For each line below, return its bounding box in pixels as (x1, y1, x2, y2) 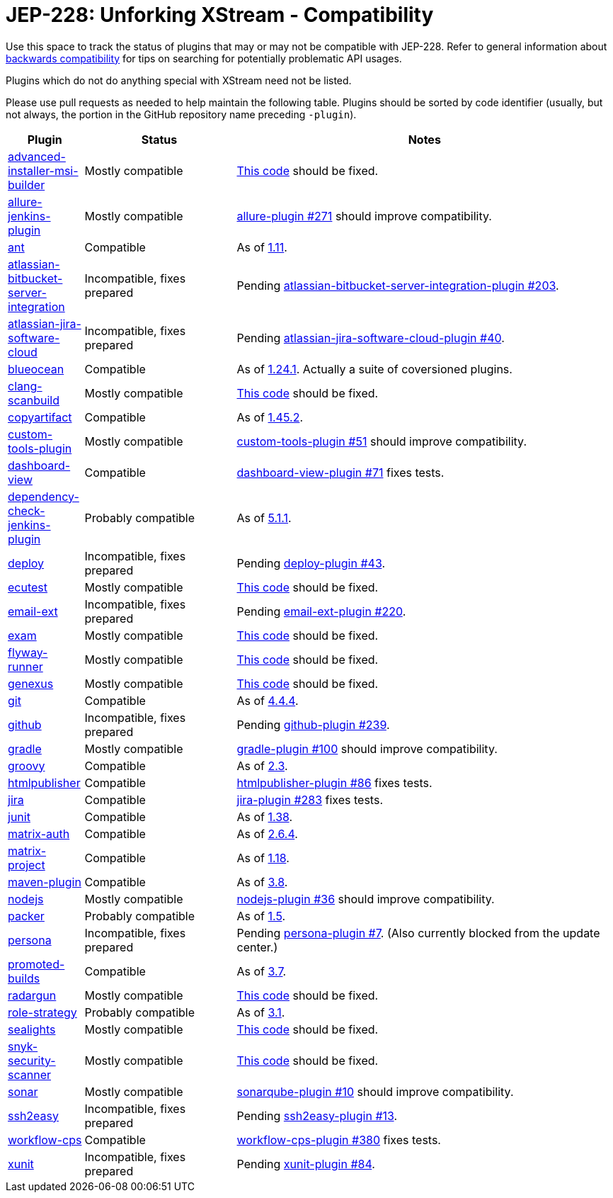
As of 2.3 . (236, 758, 288, 773)
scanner (8, 1067, 51, 1082)
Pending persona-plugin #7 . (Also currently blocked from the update (236, 925, 600, 940)
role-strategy (8, 1005, 77, 1019)
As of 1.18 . (236, 850, 290, 865)
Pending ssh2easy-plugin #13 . (236, 1108, 398, 1123)
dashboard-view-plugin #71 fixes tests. (236, 465, 445, 480)
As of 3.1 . (236, 1005, 285, 1019)
